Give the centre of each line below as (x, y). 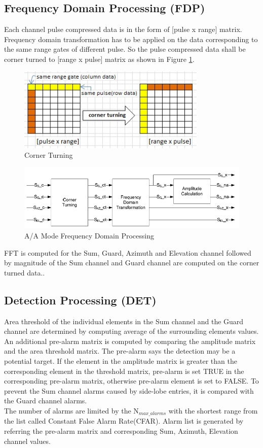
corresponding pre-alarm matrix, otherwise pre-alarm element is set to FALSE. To (131, 381)
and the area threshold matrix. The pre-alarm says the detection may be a (120, 351)
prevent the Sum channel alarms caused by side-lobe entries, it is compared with (129, 390)
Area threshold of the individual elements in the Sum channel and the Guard (124, 321)
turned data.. (25, 272)
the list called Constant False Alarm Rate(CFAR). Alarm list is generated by (124, 421)
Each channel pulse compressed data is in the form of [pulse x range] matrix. (123, 29)
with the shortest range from (213, 410)
